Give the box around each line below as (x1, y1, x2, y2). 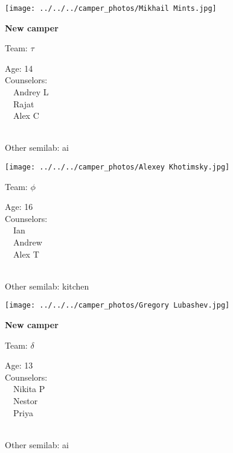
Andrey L (13, 86, 49, 98)
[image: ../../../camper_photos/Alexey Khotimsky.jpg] (5, 163, 230, 171)
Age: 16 (5, 200, 33, 213)
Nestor (13, 394, 38, 407)
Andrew (13, 236, 42, 249)
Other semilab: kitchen (5, 279, 89, 292)
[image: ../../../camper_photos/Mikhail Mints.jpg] (5, 4, 217, 13)
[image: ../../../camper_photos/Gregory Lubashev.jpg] (5, 301, 230, 310)
